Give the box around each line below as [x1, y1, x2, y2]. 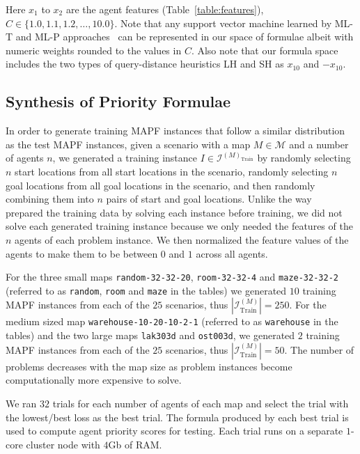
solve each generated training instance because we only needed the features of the [6, 219, 353, 233]
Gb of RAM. [108, 437, 162, 451]
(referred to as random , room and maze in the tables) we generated [6, 283, 287, 297]
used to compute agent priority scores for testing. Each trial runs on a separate [6, 423, 343, 438]
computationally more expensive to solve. [6, 373, 182, 387]
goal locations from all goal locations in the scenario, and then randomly [6, 178, 315, 192]
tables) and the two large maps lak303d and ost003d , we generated [6, 328, 295, 343]
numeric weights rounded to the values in [6, 42, 182, 57]
